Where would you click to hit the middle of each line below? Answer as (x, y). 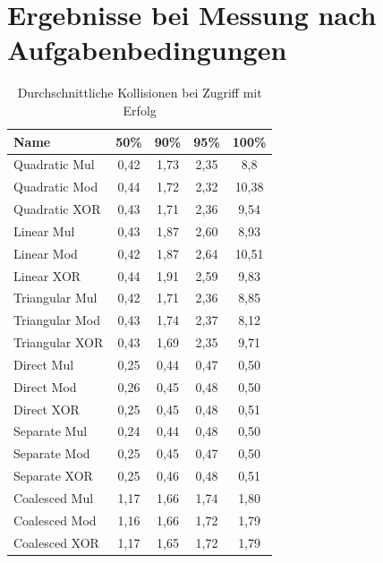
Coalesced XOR (56, 542)
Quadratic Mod (56, 187)
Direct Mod (45, 386)
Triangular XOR (59, 342)
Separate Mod (52, 453)
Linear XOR (47, 275)
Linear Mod (46, 253)
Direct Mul (44, 364)
